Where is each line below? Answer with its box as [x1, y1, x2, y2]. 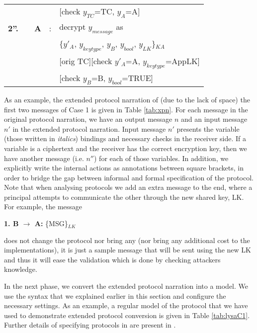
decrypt [59, 21, 86, 33]
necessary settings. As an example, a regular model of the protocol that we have [4, 300, 248, 311]
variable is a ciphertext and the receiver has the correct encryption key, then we [4, 143, 247, 153]
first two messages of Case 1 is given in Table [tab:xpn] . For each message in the [4, 104, 248, 114]
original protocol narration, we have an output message [4, 114, 172, 124]
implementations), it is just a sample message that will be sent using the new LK [4, 245, 251, 255]
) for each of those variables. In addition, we [94, 153, 229, 163]
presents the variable [176, 123, 240, 134]
